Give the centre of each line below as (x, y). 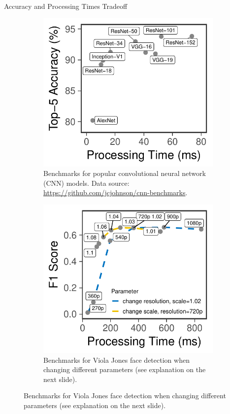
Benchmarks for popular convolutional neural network (125, 173)
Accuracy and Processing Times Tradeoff (66, 6)
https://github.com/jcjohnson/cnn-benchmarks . (115, 192)
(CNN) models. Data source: (86, 183)
